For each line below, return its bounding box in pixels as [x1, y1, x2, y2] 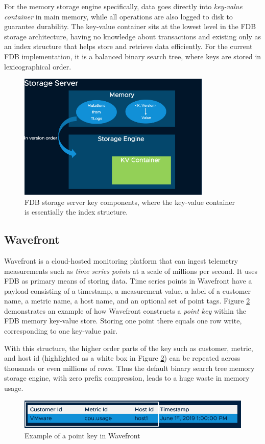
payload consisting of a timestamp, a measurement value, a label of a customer [4, 285, 251, 296]
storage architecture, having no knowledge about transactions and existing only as [4, 31, 261, 41]
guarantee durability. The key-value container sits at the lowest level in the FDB [4, 21, 256, 32]
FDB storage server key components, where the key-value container [25, 196, 235, 207]
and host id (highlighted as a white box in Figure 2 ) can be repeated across [4, 353, 240, 363]
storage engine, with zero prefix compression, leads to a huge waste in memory [4, 372, 250, 383]
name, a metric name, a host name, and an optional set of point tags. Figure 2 [4, 295, 250, 306]
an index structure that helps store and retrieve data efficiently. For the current [4, 41, 253, 52]
